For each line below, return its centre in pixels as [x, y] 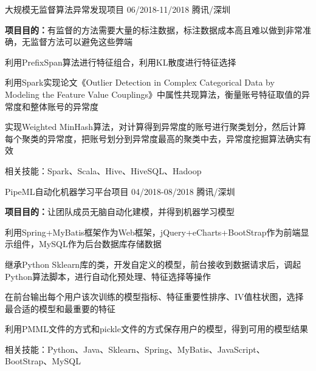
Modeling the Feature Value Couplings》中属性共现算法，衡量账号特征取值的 [153, 94]
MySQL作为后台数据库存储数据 [100, 244]
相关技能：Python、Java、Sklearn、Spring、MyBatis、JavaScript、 [135, 349]
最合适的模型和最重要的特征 [60, 308]
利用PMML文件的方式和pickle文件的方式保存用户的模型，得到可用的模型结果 [156, 329]
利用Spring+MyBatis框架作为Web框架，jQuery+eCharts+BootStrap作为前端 [153, 232]
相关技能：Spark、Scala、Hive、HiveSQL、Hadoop [103, 170]
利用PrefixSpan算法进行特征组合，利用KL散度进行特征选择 [121, 62]
